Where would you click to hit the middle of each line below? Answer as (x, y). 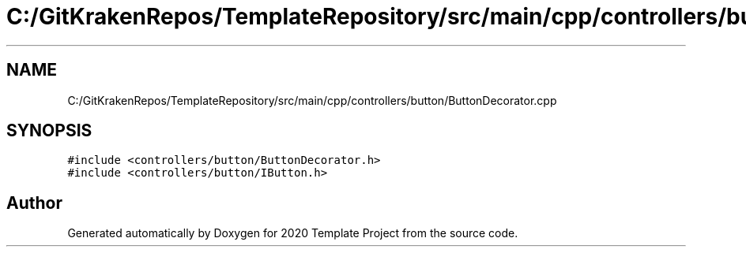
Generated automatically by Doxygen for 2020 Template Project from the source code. (293, 233)
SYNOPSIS (49, 131)
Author (34, 203)
